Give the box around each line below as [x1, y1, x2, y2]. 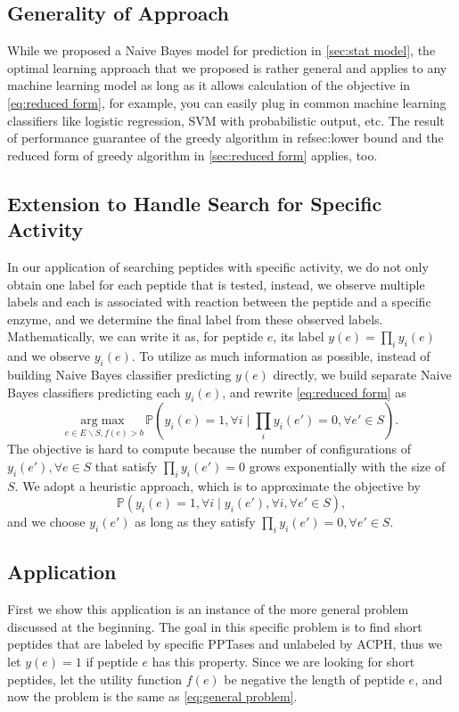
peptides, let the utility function [7, 669, 183, 688]
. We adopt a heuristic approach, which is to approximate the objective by [14, 476, 421, 495]
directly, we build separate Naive [273, 364, 452, 383]
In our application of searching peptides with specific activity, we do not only [7, 257, 429, 275]
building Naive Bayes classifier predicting [7, 364, 232, 383]
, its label [273, 327, 324, 346]
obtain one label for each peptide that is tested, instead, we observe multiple [7, 274, 425, 293]
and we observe [7, 347, 91, 365]
